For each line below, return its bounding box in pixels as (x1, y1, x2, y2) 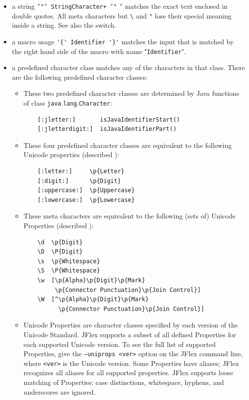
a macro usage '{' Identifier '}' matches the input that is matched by (12, 36, 234, 46)
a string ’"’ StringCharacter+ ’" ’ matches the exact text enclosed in (12, 1, 228, 11)
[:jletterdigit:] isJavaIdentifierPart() (37, 126, 177, 133)
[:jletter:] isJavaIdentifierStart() (37, 116, 180, 123)
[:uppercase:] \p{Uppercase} (37, 187, 135, 194)
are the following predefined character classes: (12, 72, 148, 82)
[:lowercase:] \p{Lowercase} (37, 196, 135, 203)
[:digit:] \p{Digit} (37, 177, 121, 184)
